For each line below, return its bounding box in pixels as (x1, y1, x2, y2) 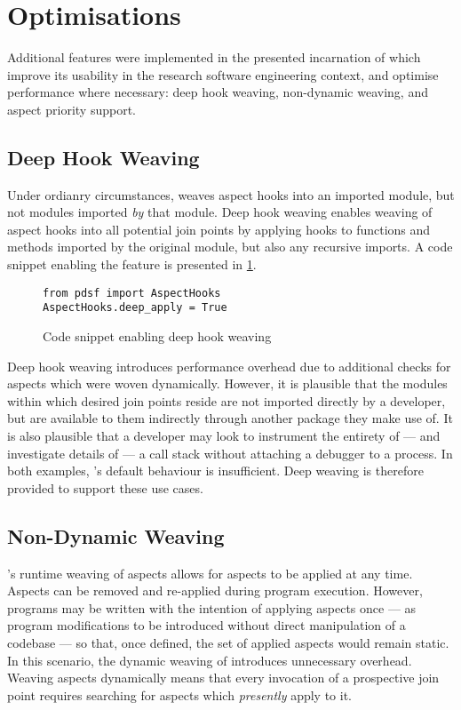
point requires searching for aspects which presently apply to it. (7, 685, 352, 704)
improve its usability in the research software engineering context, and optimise (7, 65, 439, 84)
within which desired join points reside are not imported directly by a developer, (7, 391, 446, 410)
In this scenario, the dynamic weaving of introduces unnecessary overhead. (7, 650, 412, 669)
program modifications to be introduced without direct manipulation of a (7, 616, 406, 634)
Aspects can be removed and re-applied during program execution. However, (7, 581, 423, 600)
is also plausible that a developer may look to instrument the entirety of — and (7, 426, 441, 444)
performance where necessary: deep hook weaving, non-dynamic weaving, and (7, 83, 428, 101)
